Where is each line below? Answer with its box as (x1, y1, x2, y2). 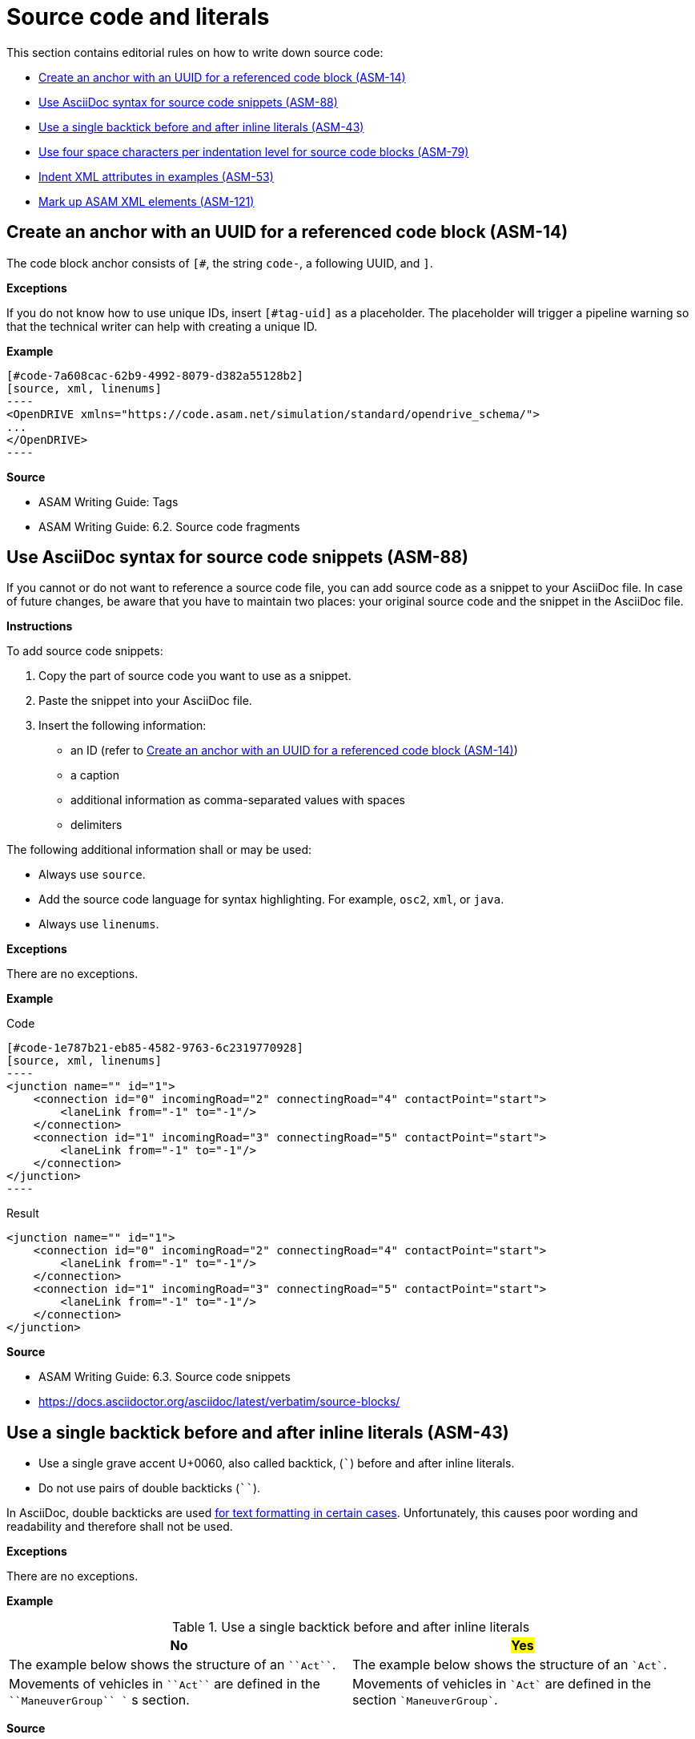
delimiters (70, 818, 123, 832)
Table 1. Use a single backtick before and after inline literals (171, 1619, 530, 1636)
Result (6, 1206, 39, 1221)
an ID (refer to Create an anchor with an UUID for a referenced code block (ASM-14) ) (70, 743, 518, 758)
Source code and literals (6, 3, 270, 30)
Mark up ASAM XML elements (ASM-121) (38, 194, 255, 208)
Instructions (6, 619, 73, 634)
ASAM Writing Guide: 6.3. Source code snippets (38, 1370, 291, 1384)
